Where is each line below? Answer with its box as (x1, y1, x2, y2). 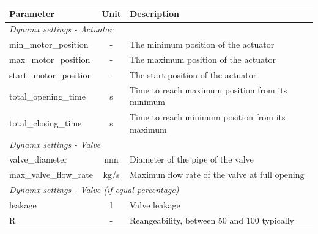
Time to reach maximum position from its (129, 83, 287, 96)
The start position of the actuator (129, 68, 257, 81)
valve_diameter (9, 153, 67, 166)
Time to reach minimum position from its (129, 111, 286, 123)
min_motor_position (9, 38, 89, 51)
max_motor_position (9, 53, 91, 66)
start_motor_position (9, 68, 92, 81)
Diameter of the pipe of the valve (129, 153, 254, 166)
